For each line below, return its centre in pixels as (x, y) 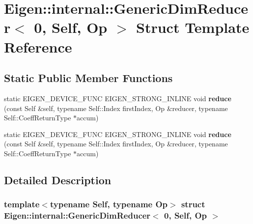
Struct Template (193, 27)
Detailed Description (58, 180)
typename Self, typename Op (109, 204)
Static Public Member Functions (88, 78)
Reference (38, 46)
